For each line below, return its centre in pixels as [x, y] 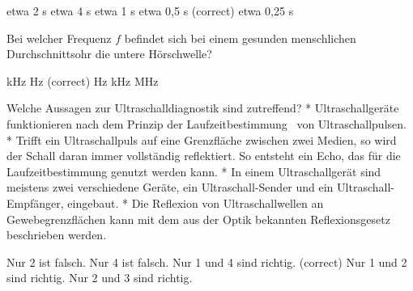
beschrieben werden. [57, 235]
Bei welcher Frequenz [59, 38]
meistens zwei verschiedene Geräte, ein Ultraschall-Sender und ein [170, 187]
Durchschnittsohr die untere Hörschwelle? [109, 54]
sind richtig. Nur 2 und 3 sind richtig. [100, 278]
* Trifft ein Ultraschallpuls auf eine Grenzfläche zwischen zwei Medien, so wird [202, 139]
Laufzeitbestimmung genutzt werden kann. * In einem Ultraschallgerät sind [194, 171]
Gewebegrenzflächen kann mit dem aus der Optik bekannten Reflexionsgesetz [198, 219]
